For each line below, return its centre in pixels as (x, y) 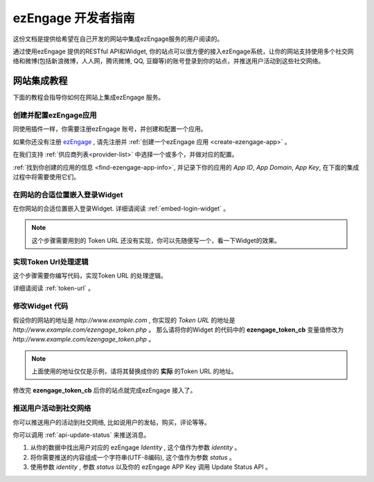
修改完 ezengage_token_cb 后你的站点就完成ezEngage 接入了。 (105, 391)
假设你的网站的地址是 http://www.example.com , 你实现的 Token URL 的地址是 (124, 320)
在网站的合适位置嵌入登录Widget (68, 195)
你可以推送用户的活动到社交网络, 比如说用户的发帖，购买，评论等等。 (112, 422)
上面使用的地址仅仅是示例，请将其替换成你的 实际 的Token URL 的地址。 (135, 371)
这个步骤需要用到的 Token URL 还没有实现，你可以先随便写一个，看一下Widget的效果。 (156, 240)
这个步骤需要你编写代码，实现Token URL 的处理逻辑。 (90, 276)
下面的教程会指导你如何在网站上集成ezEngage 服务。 (89, 98)
